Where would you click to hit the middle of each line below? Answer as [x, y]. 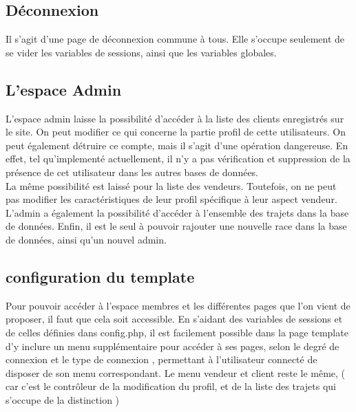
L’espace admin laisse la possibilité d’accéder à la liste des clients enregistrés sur [175, 118]
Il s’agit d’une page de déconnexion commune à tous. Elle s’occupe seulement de [175, 39]
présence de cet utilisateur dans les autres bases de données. [132, 172]
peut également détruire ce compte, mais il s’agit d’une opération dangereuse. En [177, 145]
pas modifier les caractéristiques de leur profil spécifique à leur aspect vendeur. [171, 199]
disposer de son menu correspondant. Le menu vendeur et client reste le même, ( [176, 372]
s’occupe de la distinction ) [63, 399]
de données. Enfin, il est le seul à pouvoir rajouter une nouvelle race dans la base [176, 226]
